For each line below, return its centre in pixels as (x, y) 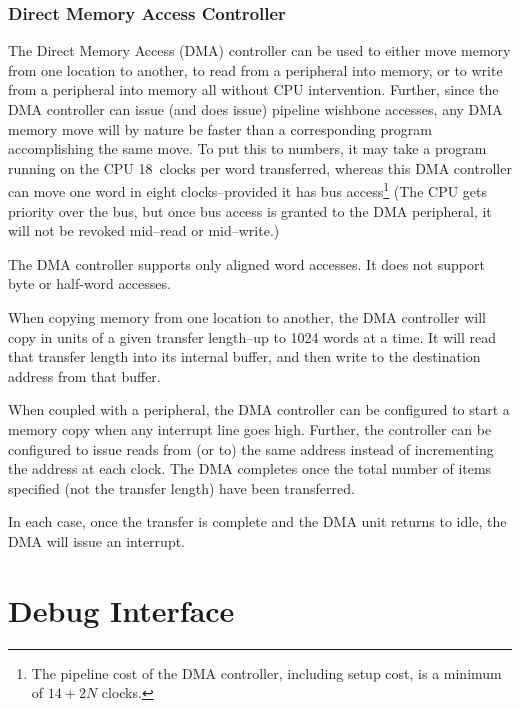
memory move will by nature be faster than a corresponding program (220, 128)
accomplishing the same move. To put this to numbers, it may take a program (247, 148)
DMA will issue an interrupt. (97, 540)
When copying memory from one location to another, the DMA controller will (247, 317)
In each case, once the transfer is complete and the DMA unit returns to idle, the (257, 521)
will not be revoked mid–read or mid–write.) (144, 230)
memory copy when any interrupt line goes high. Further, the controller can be (250, 428)
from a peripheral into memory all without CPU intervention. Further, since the (253, 89)
